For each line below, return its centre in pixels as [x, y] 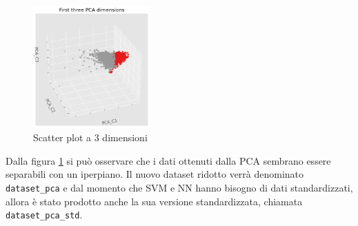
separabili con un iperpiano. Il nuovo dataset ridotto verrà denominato [155, 174]
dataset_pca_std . [44, 215]
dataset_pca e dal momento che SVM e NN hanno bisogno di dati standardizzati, [179, 188]
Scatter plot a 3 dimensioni [90, 137]
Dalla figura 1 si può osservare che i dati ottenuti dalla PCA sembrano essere [168, 160]
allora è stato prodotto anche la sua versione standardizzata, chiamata [154, 201]
